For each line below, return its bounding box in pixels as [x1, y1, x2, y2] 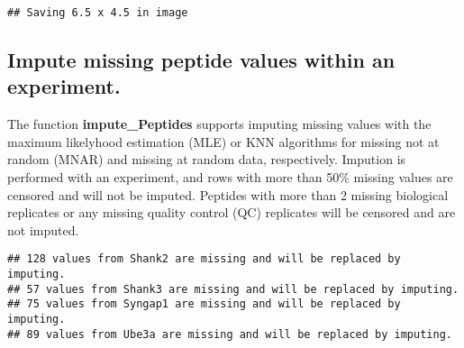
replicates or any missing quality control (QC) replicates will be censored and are [7, 203, 456, 222]
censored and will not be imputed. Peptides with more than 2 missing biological [7, 185, 449, 204]
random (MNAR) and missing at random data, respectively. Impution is [7, 150, 406, 169]
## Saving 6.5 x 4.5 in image [7, 6, 188, 19]
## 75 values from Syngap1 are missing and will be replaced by [7, 298, 401, 311]
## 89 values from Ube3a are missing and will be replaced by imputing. [7, 327, 452, 341]
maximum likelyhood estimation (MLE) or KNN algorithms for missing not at [7, 132, 440, 151]
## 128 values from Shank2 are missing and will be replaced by [7, 252, 401, 266]
